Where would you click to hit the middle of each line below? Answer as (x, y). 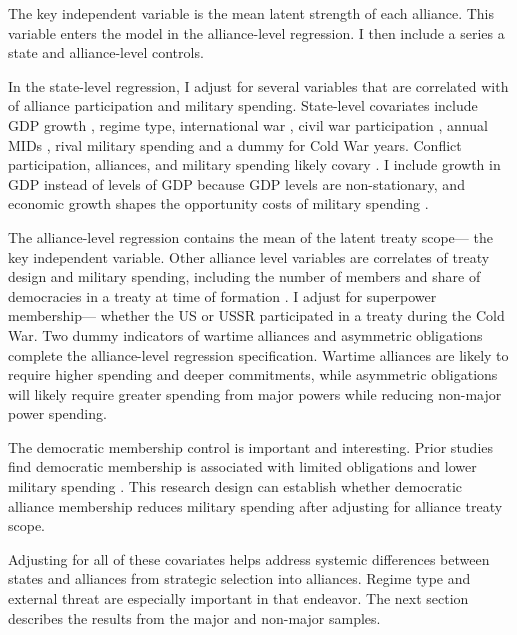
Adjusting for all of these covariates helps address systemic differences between (249, 558)
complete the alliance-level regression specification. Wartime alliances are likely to (258, 354)
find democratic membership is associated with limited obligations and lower (242, 466)
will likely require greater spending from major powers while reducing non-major (255, 393)
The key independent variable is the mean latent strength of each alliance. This (251, 13)
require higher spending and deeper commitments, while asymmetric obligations (253, 374)
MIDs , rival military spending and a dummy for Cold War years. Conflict (235, 144)
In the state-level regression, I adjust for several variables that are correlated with (258, 85)
